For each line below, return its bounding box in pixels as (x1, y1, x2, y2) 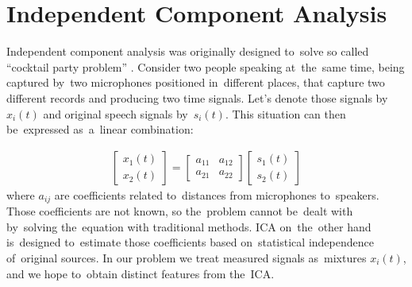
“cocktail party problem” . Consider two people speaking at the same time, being (6, 58, 405, 75)
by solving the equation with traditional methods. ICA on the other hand (6, 218, 372, 235)
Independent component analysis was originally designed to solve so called (6, 43, 369, 60)
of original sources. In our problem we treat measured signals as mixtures (6, 249, 367, 266)
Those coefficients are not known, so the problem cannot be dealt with (6, 203, 353, 219)
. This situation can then (225, 105, 346, 122)
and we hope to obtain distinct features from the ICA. (6, 265, 275, 281)
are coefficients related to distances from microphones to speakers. (54, 186, 379, 203)
